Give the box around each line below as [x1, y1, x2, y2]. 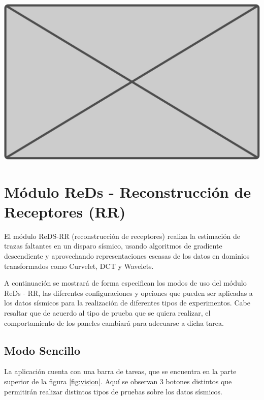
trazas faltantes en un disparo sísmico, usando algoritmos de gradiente [4, 240, 222, 251]
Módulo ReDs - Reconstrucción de [4, 181, 251, 202]
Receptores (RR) [4, 201, 126, 222]
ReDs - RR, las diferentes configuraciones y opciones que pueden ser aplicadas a [4, 287, 253, 298]
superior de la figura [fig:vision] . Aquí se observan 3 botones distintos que [4, 376, 232, 386]
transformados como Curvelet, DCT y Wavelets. [4, 260, 154, 271]
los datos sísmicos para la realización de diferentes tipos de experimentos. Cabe [4, 297, 250, 308]
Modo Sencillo [4, 342, 81, 358]
